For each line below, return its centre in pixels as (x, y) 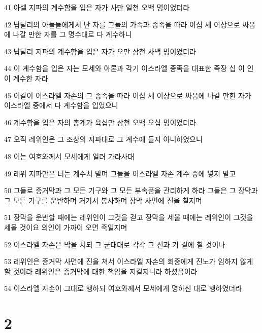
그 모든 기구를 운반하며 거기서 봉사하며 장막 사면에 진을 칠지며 (103, 200)
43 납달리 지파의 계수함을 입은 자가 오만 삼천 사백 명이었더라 (100, 51)
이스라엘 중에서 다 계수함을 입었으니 (61, 105)
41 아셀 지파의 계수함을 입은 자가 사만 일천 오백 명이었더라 (97, 7)
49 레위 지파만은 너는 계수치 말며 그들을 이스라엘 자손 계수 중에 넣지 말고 (120, 173)
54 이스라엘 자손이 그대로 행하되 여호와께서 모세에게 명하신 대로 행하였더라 (123, 288)
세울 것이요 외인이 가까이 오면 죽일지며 (66, 227)
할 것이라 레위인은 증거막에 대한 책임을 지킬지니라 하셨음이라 (101, 271)
